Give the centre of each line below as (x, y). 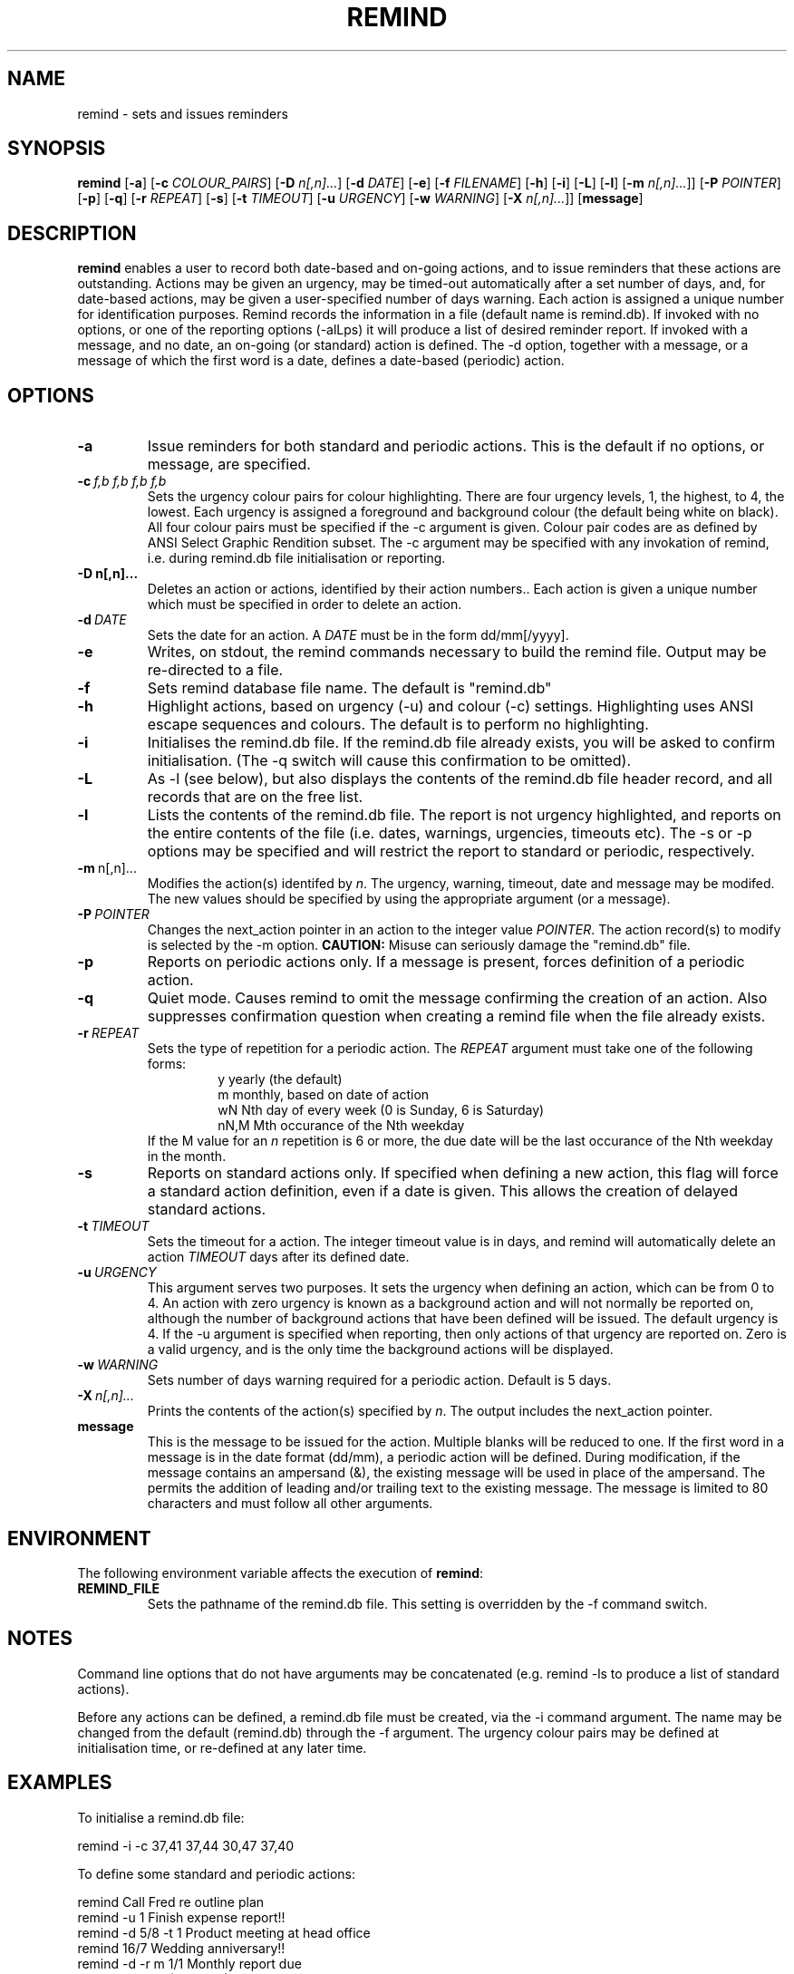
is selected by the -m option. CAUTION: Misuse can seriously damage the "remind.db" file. (419, 945)
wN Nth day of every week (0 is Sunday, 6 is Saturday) (381, 1110)
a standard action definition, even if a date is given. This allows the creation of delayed (442, 1191)
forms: (167, 1064)
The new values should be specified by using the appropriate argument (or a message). (409, 899)
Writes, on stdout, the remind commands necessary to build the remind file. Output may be (457, 652)
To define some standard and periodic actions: (217, 1873)
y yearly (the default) (280, 1079)
